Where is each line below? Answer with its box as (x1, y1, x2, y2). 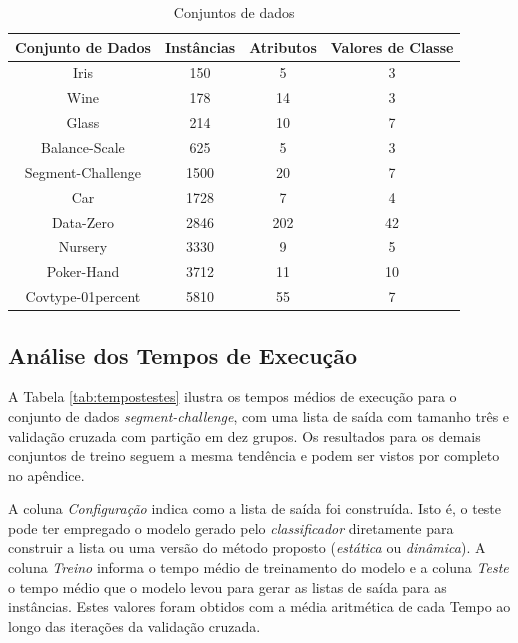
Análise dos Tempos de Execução (8, 339, 358, 370)
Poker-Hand (46, 261, 120, 282)
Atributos (249, 36, 317, 57)
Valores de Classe (330, 36, 454, 57)
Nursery (58, 236, 108, 257)
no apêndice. (8, 464, 85, 485)
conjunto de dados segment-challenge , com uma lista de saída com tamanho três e (8, 405, 510, 426)
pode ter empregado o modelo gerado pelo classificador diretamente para (8, 517, 454, 538)
